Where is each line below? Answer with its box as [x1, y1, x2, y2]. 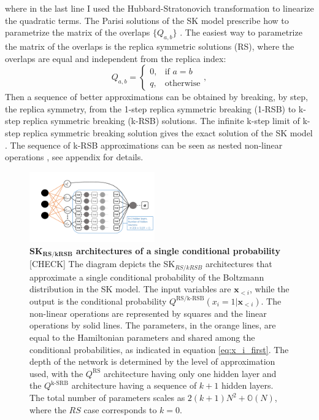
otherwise [164, 79, 201, 88]
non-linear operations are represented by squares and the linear [29, 306, 267, 319]
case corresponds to [83, 403, 157, 416]
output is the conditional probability [29, 294, 167, 307]
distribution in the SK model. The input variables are [29, 282, 231, 295]
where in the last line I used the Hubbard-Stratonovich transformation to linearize [5, 2, 314, 14]
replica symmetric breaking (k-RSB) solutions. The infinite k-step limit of [23, 114, 300, 127]
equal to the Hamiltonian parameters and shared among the [29, 331, 255, 344]
